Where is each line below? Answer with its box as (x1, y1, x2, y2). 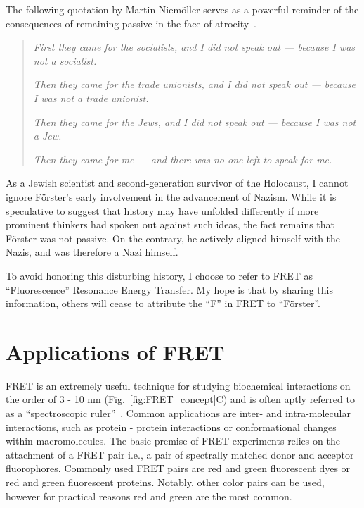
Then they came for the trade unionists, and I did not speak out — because (33, 77, 356, 92)
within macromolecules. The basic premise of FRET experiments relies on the (6, 433, 340, 448)
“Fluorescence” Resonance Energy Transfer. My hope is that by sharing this (6, 282, 333, 297)
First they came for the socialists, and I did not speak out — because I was (33, 39, 356, 54)
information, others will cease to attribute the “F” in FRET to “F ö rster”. (6, 296, 320, 311)
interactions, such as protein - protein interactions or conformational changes (6, 419, 337, 434)
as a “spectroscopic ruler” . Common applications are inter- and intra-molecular (6, 406, 351, 420)
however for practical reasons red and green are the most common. (6, 488, 292, 503)
